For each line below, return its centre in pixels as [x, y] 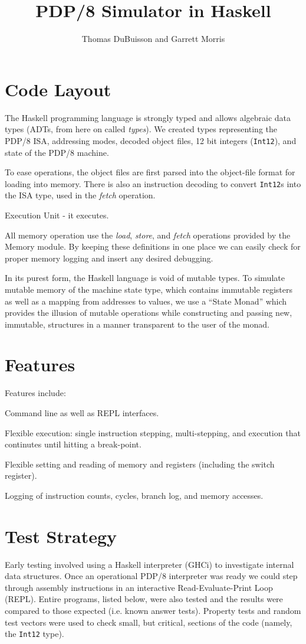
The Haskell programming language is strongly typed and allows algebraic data [148, 117]
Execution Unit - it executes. [57, 215]
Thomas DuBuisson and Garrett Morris [153, 39]
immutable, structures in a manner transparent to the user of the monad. [137, 324]
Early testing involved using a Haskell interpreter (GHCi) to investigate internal [149, 564]
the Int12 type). [34, 634]
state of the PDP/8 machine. [57, 152]
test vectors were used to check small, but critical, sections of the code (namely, [149, 622]
